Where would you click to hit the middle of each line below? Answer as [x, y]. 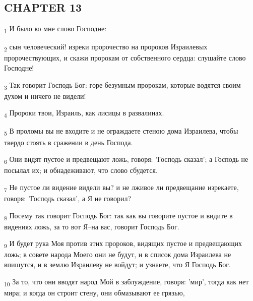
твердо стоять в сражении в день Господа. [69, 142]
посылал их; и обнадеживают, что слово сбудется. [81, 170]
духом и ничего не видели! [45, 96]
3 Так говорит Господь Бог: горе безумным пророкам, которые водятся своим [122, 85]
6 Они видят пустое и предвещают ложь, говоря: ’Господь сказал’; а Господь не [126, 160]
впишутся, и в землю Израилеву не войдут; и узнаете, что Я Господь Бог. [118, 264]
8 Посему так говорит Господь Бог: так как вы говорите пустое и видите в [118, 216]
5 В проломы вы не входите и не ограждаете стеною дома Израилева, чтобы [121, 132]
